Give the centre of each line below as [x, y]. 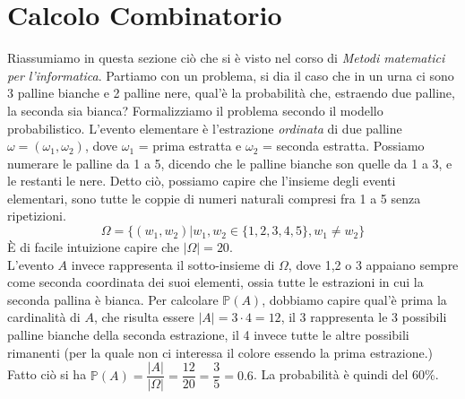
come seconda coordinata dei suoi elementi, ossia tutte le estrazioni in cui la [215, 282]
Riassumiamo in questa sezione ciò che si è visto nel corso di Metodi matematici [226, 58]
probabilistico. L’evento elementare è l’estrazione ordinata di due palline [205, 128]
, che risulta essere [144, 317]
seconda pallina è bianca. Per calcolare [113, 299]
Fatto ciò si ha [47, 374]
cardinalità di [44, 317]
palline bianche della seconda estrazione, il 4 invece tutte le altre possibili [208, 335]
